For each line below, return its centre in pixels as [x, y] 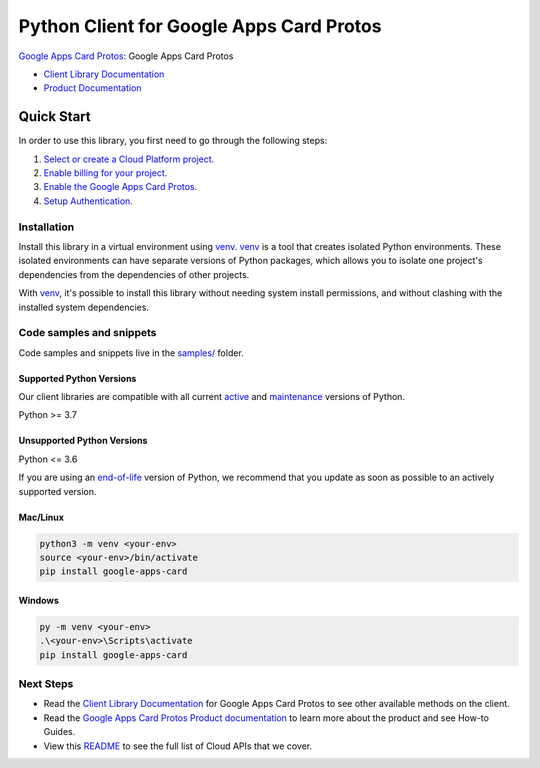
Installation [46, 227]
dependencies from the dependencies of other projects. [134, 274]
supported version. [57, 491]
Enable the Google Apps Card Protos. [120, 187]
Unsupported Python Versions [83, 441]
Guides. [59, 732]
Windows [38, 600]
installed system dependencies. [84, 307]
